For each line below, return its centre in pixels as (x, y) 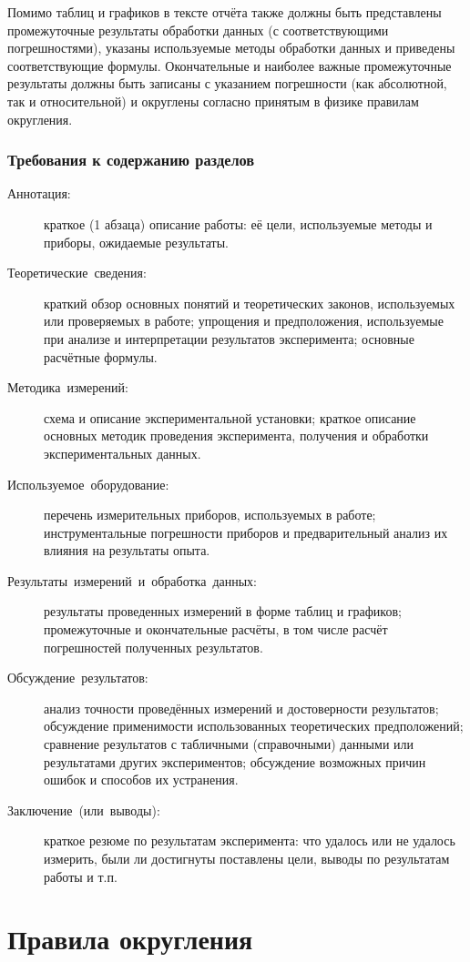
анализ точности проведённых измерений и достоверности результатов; (241, 708)
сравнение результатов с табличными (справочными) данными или (229, 744)
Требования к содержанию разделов (131, 160)
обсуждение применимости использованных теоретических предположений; (254, 726)
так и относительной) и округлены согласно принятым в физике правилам (213, 101)
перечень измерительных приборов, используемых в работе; (210, 515)
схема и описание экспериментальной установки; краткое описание (230, 417)
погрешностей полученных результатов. (153, 647)
